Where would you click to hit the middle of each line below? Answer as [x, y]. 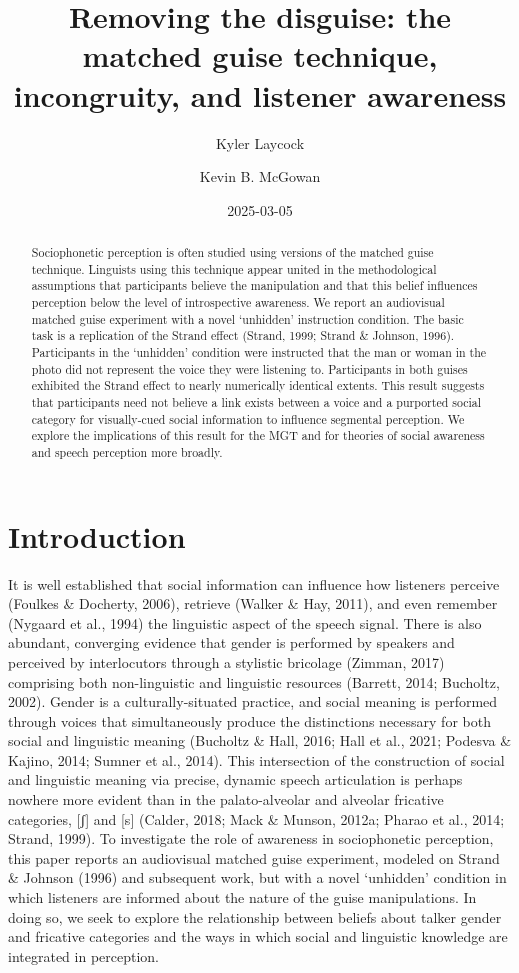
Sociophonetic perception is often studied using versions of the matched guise [232, 252]
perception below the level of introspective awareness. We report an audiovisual [238, 302]
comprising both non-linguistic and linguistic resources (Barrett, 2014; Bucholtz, [254, 681]
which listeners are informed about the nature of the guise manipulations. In [242, 897]
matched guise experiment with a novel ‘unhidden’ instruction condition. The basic [247, 318]
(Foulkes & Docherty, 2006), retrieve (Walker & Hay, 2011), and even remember [253, 603]
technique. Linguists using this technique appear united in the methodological [234, 268]
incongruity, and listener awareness [260, 94]
